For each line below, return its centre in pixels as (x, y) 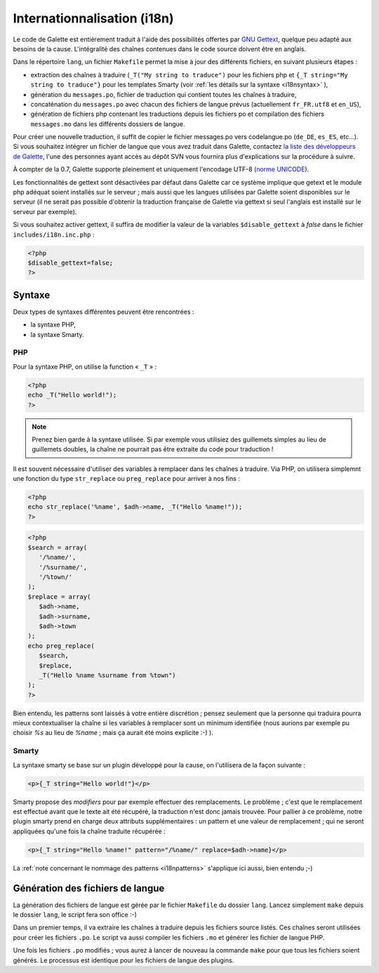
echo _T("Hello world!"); (72, 395)
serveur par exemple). (45, 211)
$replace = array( (59, 596)
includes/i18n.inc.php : (54, 234)
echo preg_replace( (61, 646)
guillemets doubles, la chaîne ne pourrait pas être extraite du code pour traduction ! (153, 449)
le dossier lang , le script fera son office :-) (75, 914)
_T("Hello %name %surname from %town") (107, 675)
